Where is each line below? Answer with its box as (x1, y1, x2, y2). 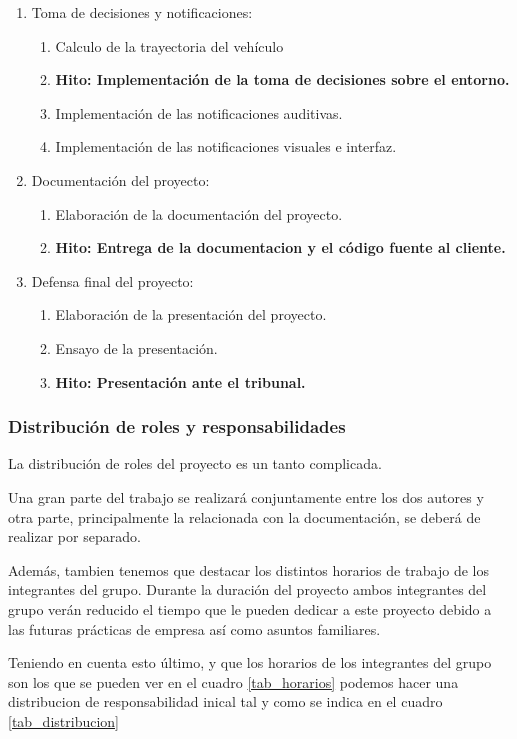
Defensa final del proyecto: (31, 270, 194, 291)
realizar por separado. (8, 526, 141, 547)
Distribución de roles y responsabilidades (8, 414, 346, 439)
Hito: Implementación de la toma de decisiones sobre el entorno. (55, 69, 510, 90)
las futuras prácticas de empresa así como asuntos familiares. (8, 618, 381, 639)
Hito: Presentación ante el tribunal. (55, 371, 306, 392)
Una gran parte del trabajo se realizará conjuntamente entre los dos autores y (8, 486, 484, 507)
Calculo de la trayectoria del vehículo (55, 35, 284, 56)
